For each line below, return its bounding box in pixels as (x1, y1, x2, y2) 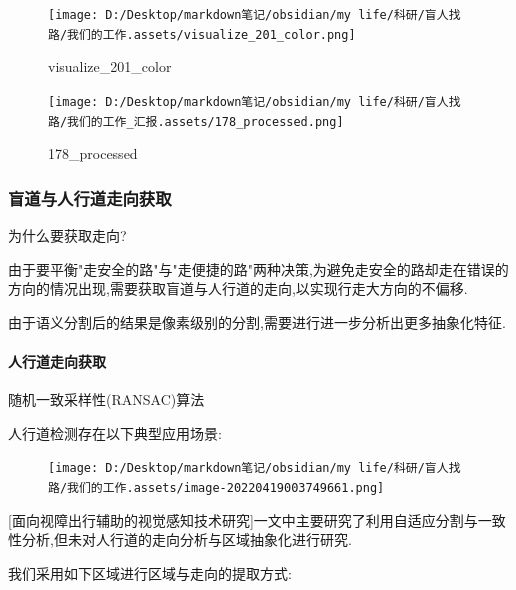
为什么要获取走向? (8, 225, 127, 246)
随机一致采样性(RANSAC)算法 (8, 389, 205, 410)
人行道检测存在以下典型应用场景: (8, 422, 222, 443)
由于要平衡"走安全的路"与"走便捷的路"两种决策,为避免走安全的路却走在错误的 (8, 258, 509, 279)
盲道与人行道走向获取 (8, 185, 172, 210)
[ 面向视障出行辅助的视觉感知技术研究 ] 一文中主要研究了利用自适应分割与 (8, 509, 478, 530)
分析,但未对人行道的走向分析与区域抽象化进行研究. (21, 529, 352, 550)
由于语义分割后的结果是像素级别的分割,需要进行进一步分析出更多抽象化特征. (8, 311, 506, 332)
